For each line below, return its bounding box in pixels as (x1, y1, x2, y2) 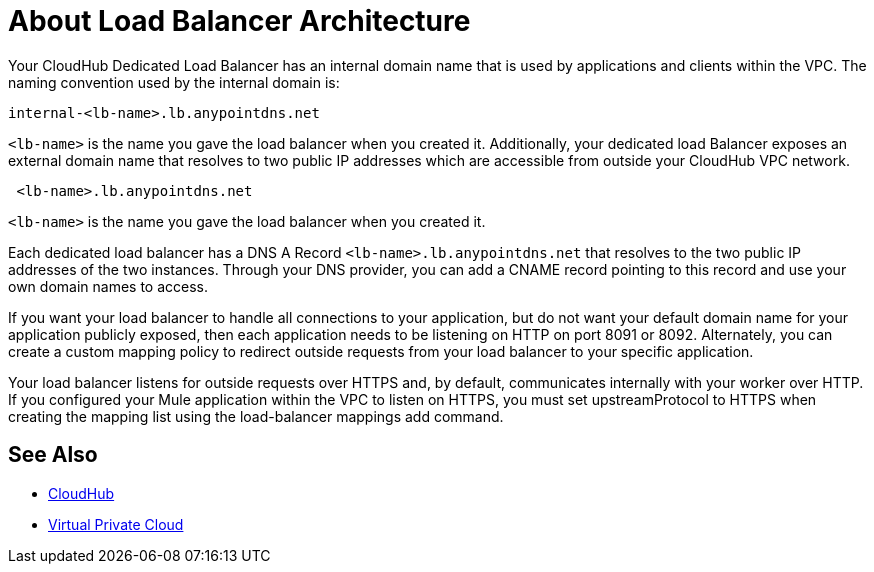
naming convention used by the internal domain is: (8, 73, 340, 91)
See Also (8, 442, 98, 468)
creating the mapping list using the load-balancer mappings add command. (8, 407, 504, 425)
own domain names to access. (8, 277, 208, 295)
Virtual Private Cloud (48, 515, 184, 533)
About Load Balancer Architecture (8, 4, 471, 38)
